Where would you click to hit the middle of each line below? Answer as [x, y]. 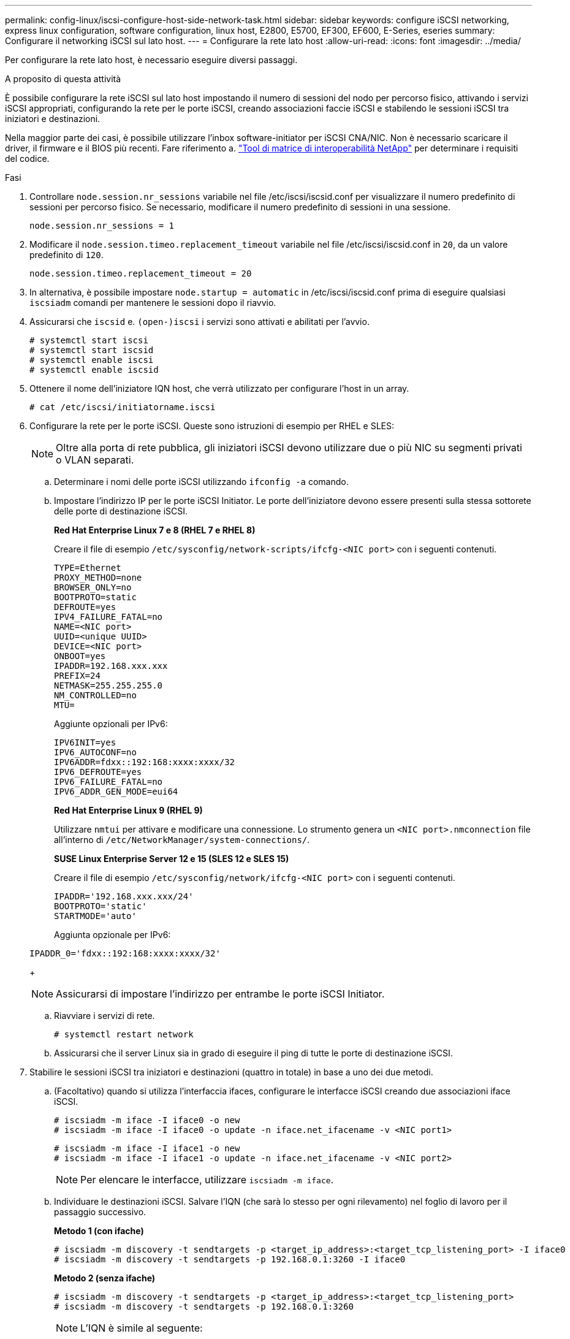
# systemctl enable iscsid [94, 370]
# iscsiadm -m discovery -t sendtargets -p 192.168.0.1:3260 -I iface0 [230, 1259]
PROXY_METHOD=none [98, 578]
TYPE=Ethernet [88, 568]
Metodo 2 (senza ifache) [105, 1278]
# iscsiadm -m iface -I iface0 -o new [147, 1120]
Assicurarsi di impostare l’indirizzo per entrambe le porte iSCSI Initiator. [220, 994]
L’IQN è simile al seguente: [142, 1328]
